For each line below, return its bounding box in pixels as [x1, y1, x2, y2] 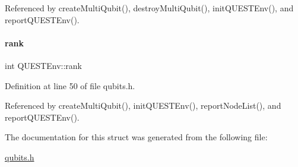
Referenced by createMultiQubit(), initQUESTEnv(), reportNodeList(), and [5, 99, 281, 112]
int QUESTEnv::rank [5, 59, 82, 71]
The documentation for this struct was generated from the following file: [5, 131, 268, 143]
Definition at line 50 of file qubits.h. [5, 79, 135, 92]
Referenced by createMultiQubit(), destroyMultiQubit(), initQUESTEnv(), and [5, 2, 294, 14]
